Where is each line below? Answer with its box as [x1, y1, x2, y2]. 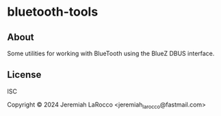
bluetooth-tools [7, 4, 99, 20]
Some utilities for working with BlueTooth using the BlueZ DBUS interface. [7, 49, 215, 57]
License [7, 69, 42, 81]
